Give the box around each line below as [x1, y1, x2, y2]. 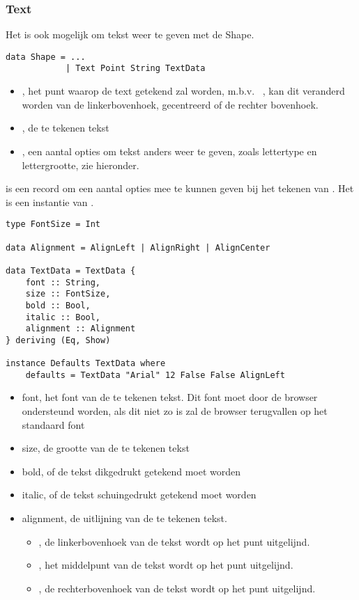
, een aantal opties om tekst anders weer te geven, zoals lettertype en [22, 143, 317, 158]
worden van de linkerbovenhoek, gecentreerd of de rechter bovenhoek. [22, 97, 319, 111]
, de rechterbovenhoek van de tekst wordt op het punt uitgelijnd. [38, 581, 316, 595]
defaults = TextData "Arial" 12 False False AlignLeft [25, 370, 285, 380]
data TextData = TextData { [6, 265, 136, 276]
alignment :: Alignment [25, 324, 136, 334]
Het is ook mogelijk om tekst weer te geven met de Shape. [6, 27, 254, 42]
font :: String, [25, 277, 101, 287]
